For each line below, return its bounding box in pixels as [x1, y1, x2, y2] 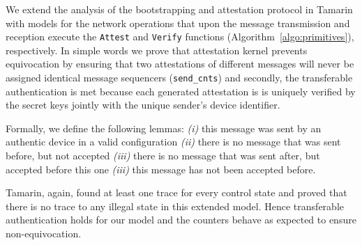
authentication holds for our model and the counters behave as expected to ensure [6, 212, 356, 227]
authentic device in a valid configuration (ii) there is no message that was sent [6, 134, 341, 149]
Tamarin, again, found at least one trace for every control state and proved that [6, 185, 347, 200]
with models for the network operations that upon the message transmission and [6, 15, 350, 30]
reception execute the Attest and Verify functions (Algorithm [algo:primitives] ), [6, 29, 354, 44]
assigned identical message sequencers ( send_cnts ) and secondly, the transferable [6, 70, 353, 85]
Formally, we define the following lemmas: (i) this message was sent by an [6, 120, 322, 135]
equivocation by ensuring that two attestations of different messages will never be [6, 56, 354, 71]
